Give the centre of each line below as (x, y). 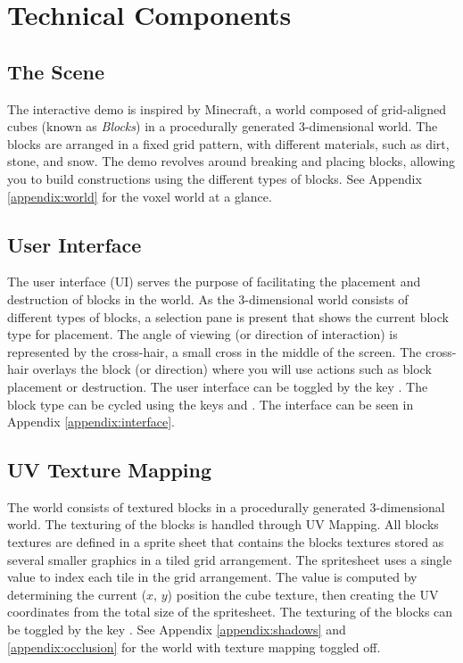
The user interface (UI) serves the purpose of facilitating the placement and (214, 282)
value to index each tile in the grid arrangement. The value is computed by (212, 577)
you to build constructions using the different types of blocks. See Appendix (215, 178)
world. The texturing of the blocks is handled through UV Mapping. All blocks (223, 524)
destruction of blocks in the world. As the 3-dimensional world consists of (208, 298)
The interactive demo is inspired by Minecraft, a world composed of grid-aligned (227, 108)
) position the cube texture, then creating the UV (303, 594)
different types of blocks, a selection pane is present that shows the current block (228, 316)
